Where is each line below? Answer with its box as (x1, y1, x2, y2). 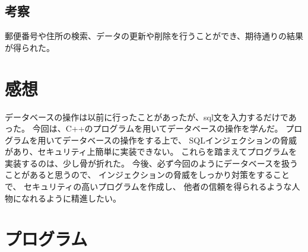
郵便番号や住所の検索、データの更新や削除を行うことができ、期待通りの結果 (5, 30, 304, 42)
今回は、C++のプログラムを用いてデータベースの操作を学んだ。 (32, 122, 283, 135)
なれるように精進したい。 (21, 192, 121, 204)
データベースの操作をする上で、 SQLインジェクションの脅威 (62, 133, 297, 146)
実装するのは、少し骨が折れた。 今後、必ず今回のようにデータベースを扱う (5, 157, 298, 169)
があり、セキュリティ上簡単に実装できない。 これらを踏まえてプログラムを (5, 145, 297, 158)
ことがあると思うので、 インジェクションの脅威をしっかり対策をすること (5, 168, 290, 181)
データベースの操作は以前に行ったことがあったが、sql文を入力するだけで (5, 110, 288, 123)
